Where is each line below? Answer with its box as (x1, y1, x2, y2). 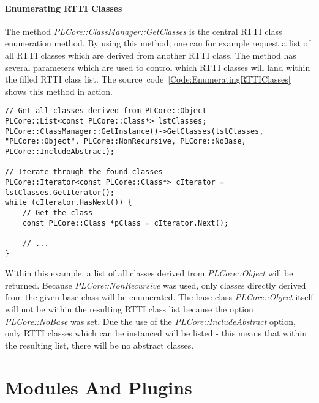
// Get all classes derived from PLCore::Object (5, 106, 207, 116)
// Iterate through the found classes (5, 168, 163, 177)
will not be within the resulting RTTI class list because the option (5, 302, 253, 315)
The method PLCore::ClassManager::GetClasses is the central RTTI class (5, 24, 282, 37)
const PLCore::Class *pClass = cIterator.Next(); (22, 218, 229, 227)
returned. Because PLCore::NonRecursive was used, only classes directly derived (5, 278, 306, 291)
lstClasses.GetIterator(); (5, 188, 114, 197)
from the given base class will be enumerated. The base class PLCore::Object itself (5, 290, 313, 303)
